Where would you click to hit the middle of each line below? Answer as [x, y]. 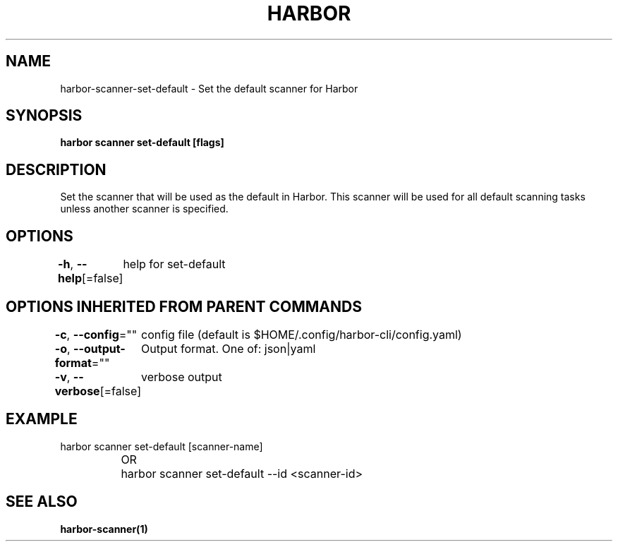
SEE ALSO [42, 502]
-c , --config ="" [96, 334]
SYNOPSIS [44, 116]
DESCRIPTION [56, 169]
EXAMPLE [42, 419]
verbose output [182, 377]
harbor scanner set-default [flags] [142, 143]
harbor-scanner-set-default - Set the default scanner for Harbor [209, 88]
